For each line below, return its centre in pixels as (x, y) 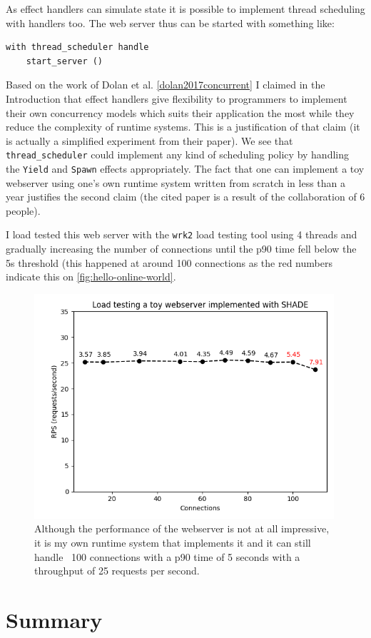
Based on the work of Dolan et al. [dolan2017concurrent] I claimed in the (166, 85)
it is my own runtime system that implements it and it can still (173, 543)
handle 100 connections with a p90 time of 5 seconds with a (167, 556)
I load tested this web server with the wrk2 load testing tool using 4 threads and (182, 234)
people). (23, 210)
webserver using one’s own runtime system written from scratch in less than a (176, 182)
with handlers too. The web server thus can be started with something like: (170, 22)
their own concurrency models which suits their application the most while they (180, 112)
